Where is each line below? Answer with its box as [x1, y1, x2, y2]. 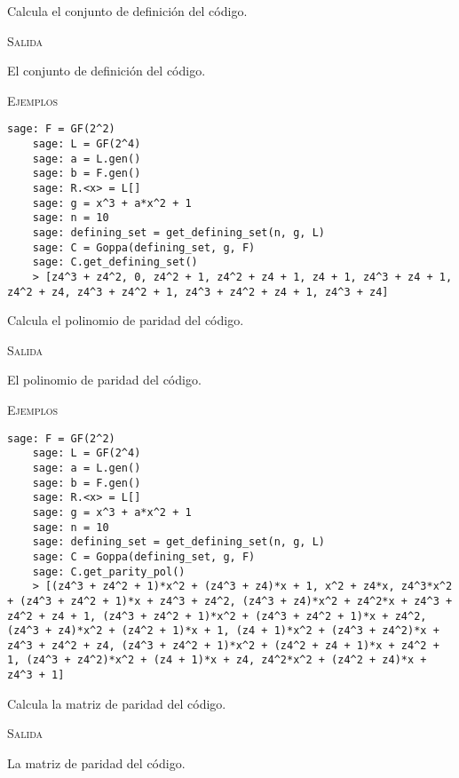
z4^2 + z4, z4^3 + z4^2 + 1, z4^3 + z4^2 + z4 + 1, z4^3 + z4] [7, 285, 389, 298]
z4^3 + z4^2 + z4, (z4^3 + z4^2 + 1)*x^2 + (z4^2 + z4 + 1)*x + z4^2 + [7, 639, 439, 652]
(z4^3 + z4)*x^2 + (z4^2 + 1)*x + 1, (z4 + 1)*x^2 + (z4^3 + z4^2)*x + [7, 624, 439, 638]
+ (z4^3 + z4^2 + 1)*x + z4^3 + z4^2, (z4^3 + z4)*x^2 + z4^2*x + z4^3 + [7, 594, 453, 607]
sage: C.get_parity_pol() [32, 565, 186, 578]
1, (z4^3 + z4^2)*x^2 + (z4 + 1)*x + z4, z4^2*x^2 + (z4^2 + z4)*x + [7, 654, 427, 667]
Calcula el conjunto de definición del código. [7, 2, 248, 20]
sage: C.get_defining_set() [32, 256, 198, 269]
